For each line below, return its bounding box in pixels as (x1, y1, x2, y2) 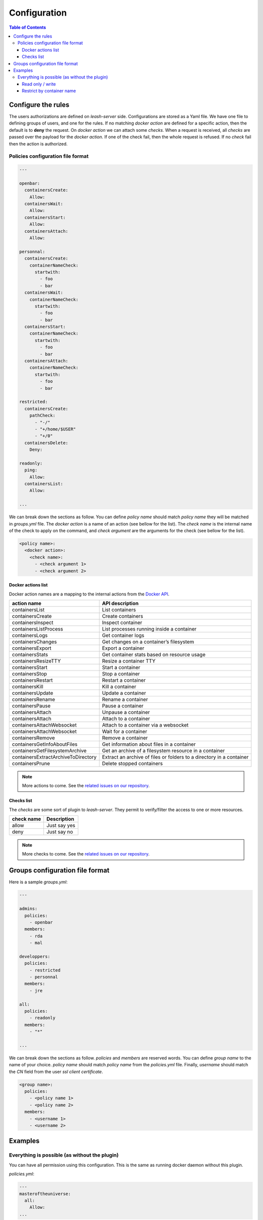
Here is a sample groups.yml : (9, 879, 68, 885)
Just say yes (46, 822, 75, 829)
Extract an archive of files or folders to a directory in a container (102, 753, 249, 760)
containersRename (12, 696, 56, 703)
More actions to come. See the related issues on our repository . (22, 783, 150, 789)
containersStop (12, 670, 47, 677)
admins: (19, 906, 38, 912)
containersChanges (12, 638, 57, 645)
